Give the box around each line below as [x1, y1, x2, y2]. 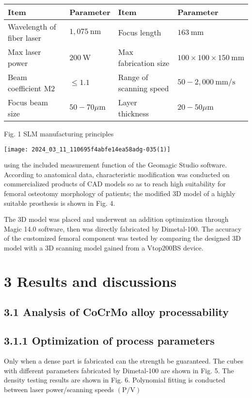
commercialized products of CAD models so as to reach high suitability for [4, 179, 226, 189]
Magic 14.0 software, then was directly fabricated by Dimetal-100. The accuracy [4, 223, 242, 233]
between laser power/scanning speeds [4, 384, 114, 394]
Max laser [8, 46, 41, 57]
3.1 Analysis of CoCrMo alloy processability [4, 304, 229, 319]
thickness [118, 108, 149, 119]
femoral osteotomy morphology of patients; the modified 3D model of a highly [4, 188, 236, 199]
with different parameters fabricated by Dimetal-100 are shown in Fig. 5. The [4, 365, 234, 375]
